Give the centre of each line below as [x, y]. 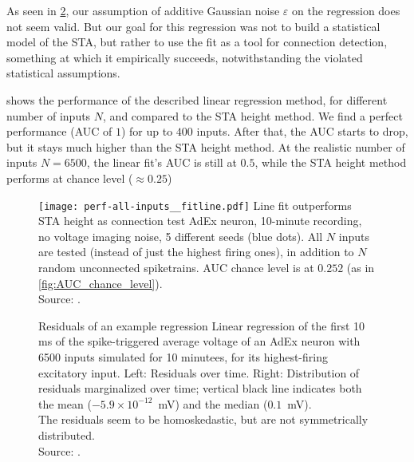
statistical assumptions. [63, 73]
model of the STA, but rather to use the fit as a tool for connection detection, [197, 42]
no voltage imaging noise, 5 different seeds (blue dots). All [181, 236]
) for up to [147, 131]
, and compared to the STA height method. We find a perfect [253, 115]
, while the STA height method [331, 162]
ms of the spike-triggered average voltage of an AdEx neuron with [199, 341]
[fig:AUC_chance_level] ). [101, 283]
